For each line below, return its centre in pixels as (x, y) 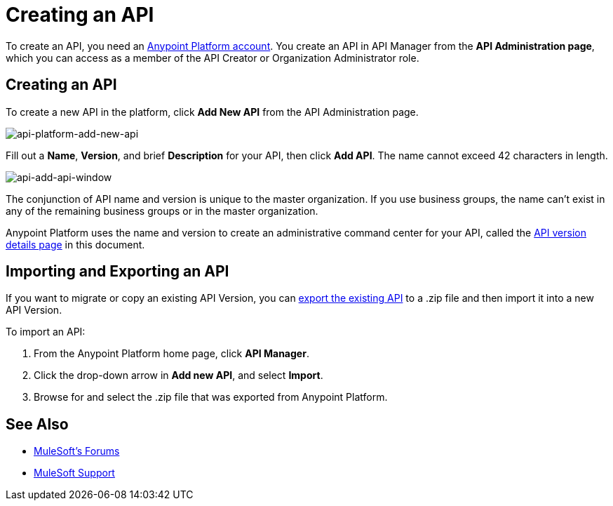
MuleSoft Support (74, 473)
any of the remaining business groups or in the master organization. (162, 211)
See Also (37, 424)
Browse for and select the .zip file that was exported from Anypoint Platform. (211, 397)
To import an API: (46, 332)
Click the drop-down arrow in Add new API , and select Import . (178, 375)
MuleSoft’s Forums (77, 451)
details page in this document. (75, 244)
